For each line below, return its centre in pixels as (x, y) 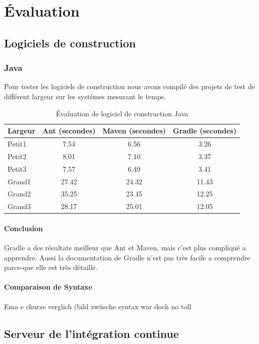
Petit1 (17, 144)
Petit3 (17, 168)
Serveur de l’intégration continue (92, 333)
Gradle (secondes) (205, 131)
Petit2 (17, 156)
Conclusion (24, 228)
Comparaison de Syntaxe (48, 287)
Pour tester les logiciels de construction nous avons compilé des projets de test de (129, 86)
